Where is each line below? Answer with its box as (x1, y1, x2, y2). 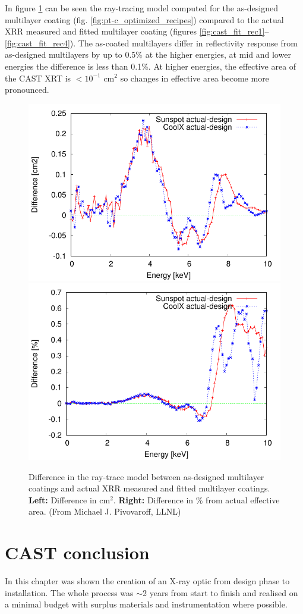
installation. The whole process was (5, 586, 134, 599)
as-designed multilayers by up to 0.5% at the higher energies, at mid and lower (5, 48, 291, 61)
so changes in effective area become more (120, 71, 269, 84)
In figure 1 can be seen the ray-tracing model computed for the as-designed (5, 2, 279, 14)
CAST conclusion (5, 540, 150, 565)
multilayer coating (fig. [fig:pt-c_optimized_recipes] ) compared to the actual (5, 13, 284, 26)
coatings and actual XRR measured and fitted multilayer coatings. (29, 482, 270, 494)
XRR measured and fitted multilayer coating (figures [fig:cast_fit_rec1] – (5, 25, 269, 37)
